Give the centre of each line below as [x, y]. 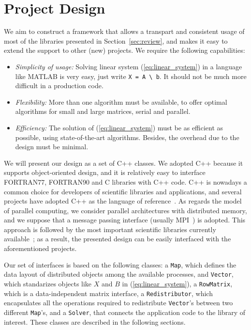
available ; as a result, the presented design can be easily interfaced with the [118, 239]
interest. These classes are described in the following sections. [95, 322]
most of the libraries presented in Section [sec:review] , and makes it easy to [116, 40]
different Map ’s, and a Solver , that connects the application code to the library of [125, 312]
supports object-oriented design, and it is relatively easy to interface [105, 172]
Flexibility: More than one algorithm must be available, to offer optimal [121, 102]
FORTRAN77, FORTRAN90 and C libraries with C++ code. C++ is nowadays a [125, 181]
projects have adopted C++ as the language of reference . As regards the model [123, 201]
